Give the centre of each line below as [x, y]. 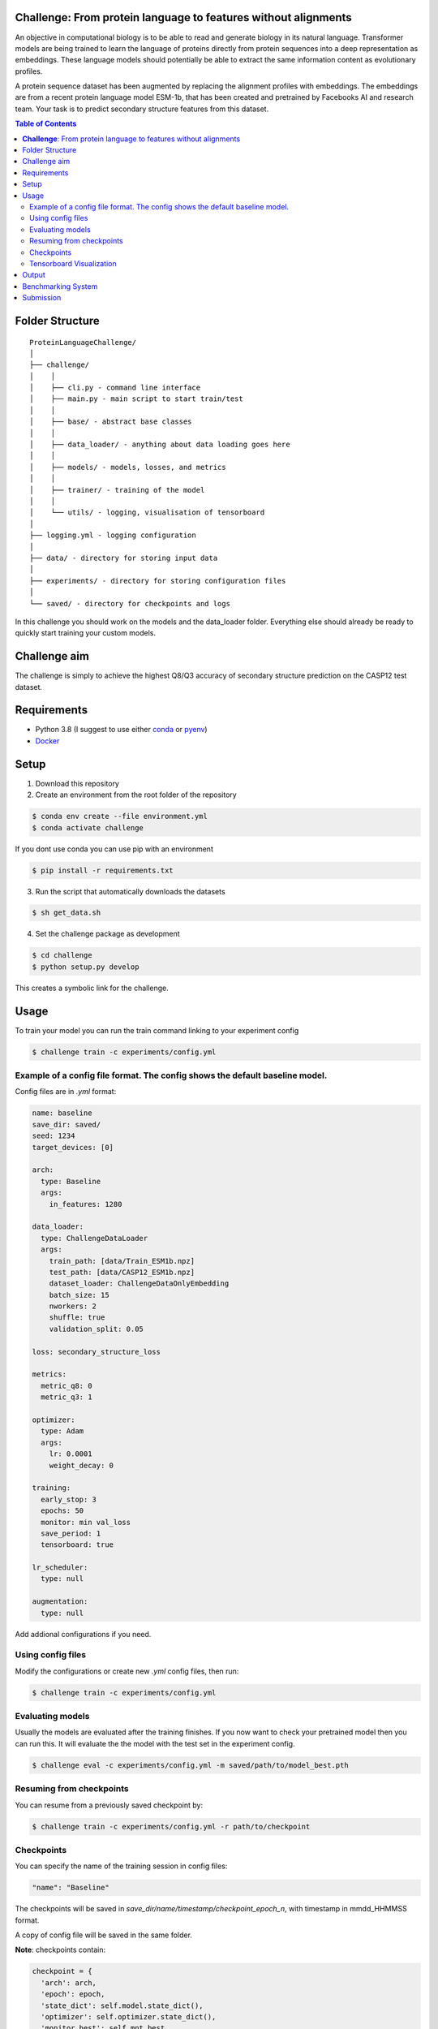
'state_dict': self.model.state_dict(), [122, 2005]
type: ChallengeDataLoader [94, 1238]
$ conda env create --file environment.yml [120, 816]
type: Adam [62, 1431]
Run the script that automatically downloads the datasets [131, 891]
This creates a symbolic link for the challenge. [92, 988]
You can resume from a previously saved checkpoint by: [109, 1805]
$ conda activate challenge [88, 827]
